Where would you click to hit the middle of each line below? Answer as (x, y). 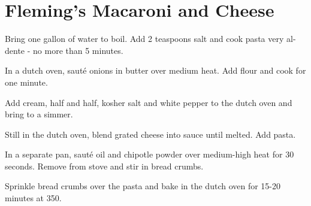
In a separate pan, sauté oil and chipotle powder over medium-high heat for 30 (150, 154)
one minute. (26, 82)
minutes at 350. (33, 198)
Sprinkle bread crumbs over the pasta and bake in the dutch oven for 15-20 (143, 186)
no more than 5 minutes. (78, 50)
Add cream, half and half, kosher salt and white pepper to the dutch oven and (149, 102)
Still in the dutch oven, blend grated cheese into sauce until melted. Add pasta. (150, 134)
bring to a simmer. (39, 114)
